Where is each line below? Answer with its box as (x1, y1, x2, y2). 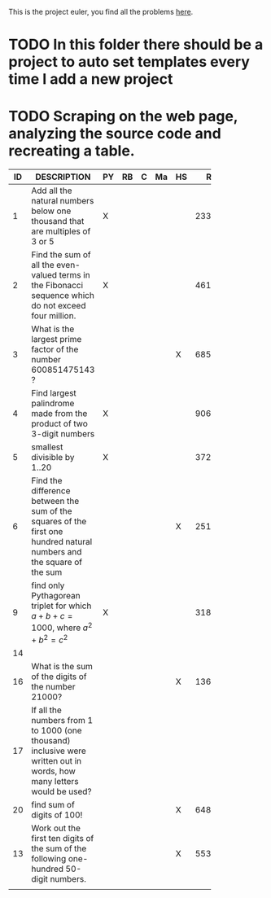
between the (31, 496, 80, 507)
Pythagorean (31, 590, 81, 602)
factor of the (31, 344, 79, 355)
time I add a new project (8, 70, 173, 89)
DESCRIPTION (35, 171, 91, 182)
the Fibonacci (31, 280, 84, 291)
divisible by (31, 452, 75, 463)
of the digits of (31, 671, 87, 682)
